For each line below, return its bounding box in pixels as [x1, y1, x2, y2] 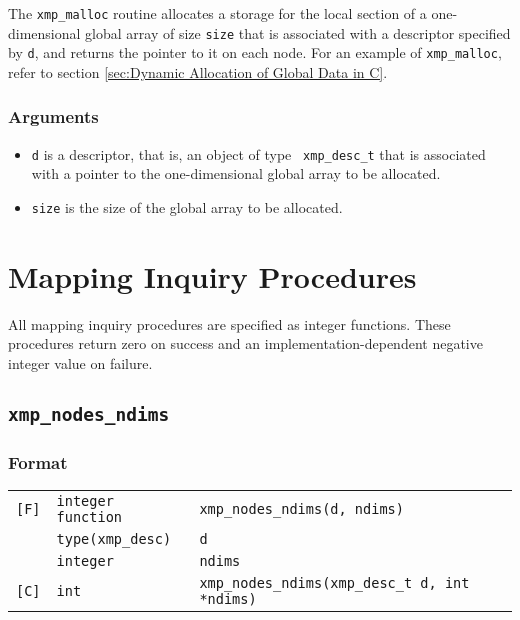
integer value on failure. [8, 353, 153, 373]
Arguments [8, 104, 99, 129]
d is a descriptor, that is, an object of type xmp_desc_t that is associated [31, 143, 486, 164]
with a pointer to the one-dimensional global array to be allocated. [31, 163, 441, 184]
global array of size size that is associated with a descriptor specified [85, 22, 511, 43]
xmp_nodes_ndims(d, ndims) [199, 501, 404, 518]
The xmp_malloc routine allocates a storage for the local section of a [8, 3, 427, 23]
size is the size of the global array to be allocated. [31, 197, 343, 218]
